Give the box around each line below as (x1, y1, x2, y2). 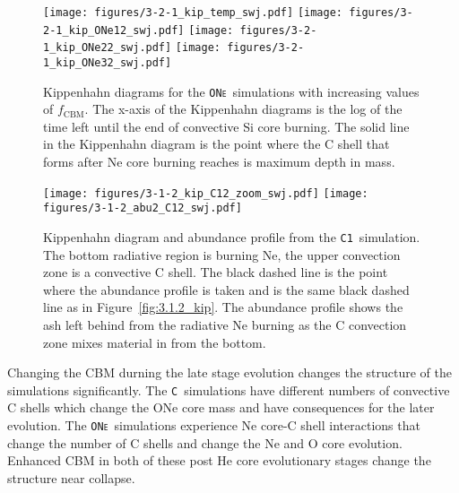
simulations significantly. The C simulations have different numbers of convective (7, 380, 450, 399)
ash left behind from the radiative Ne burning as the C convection (43, 316, 407, 333)
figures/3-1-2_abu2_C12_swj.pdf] (43, 202, 242, 215)
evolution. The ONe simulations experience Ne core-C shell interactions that (7, 416, 420, 435)
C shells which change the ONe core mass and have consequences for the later (7, 398, 435, 417)
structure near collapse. (7, 468, 135, 487)
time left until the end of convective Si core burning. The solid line (43, 117, 410, 135)
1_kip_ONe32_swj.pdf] (43, 56, 172, 69)
